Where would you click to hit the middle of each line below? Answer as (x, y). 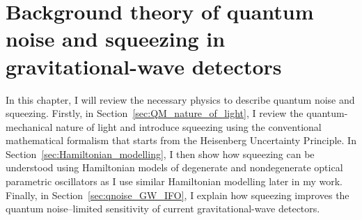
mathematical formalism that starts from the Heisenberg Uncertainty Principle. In (181, 140)
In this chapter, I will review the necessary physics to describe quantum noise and (180, 99)
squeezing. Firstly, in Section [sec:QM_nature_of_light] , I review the (155, 113)
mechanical (29, 126)
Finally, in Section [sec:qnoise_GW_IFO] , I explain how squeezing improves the (178, 195)
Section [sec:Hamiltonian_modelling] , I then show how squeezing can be (160, 154)
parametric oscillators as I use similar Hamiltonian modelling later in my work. (174, 181)
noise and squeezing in (116, 39)
